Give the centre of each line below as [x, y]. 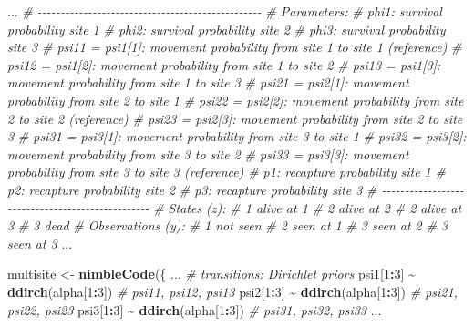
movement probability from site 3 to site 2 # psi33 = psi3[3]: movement [208, 153]
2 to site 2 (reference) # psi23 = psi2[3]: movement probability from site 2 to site [235, 118]
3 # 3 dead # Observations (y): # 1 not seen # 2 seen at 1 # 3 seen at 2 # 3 [228, 225]
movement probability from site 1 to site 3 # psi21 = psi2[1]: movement [208, 82]
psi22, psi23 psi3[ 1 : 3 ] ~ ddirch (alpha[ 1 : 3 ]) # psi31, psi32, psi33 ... [195, 309]
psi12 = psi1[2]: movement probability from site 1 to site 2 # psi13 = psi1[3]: [224, 64]
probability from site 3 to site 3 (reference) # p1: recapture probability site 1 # [227, 172]
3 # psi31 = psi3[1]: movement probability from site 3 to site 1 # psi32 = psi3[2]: [237, 136]
